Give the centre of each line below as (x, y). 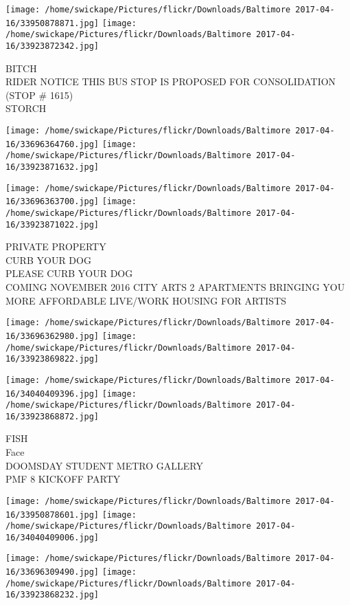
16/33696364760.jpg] (52, 144)
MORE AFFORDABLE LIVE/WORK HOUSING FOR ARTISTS (146, 300)
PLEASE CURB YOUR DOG (69, 273)
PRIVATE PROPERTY (56, 246)
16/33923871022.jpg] (52, 224)
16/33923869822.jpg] (52, 359)
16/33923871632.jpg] (52, 167)
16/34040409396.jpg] (52, 394)
